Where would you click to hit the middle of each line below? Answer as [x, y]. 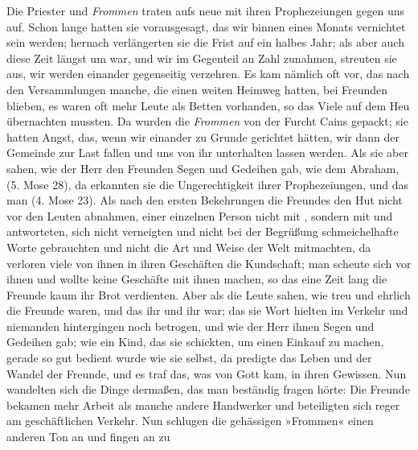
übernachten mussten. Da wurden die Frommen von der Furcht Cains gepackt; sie [207, 121]
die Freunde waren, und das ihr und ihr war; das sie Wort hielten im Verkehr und [207, 310]
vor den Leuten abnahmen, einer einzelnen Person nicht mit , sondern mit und [200, 215]
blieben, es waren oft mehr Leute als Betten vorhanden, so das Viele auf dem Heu [208, 105]
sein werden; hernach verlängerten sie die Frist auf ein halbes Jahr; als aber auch [205, 42]
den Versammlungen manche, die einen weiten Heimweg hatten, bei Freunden [197, 89]
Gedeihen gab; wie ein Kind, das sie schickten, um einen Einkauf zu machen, [195, 342]
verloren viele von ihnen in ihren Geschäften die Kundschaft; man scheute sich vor [209, 263]
